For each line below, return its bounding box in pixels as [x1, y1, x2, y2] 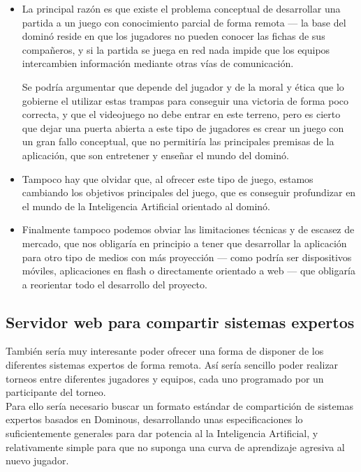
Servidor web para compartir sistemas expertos [6, 311, 355, 332]
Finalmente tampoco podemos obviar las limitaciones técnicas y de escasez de [22, 222, 355, 237]
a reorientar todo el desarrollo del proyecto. [22, 276, 207, 291]
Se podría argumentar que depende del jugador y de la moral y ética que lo [22, 79, 344, 94]
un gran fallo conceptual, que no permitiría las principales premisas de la [22, 134, 334, 149]
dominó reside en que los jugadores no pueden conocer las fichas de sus [22, 29, 325, 43]
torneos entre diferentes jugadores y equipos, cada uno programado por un [6, 371, 324, 385]
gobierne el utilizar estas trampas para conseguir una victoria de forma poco [22, 93, 349, 108]
